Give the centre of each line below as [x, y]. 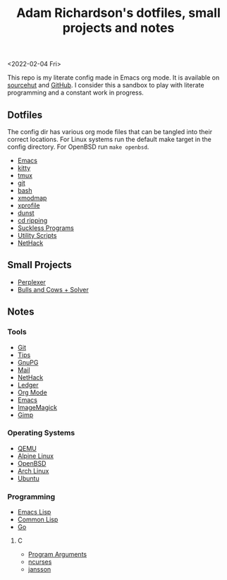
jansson [39, 569]
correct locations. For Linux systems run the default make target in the [109, 139]
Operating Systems [41, 433]
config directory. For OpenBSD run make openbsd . [78, 147]
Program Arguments [57, 555]
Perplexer [31, 282]
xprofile [29, 205]
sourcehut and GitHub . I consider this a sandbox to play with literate [106, 85]
